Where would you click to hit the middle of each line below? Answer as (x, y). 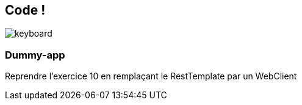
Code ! (25, 10)
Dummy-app (35, 55)
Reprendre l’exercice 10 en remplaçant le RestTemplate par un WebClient (151, 76)
